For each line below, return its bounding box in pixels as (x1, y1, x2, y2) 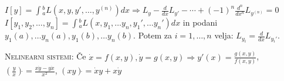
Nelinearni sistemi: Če (5, 50, 86, 62)
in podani (182, 16, 218, 29)
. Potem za (133, 29, 172, 41)
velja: (214, 29, 234, 41)
